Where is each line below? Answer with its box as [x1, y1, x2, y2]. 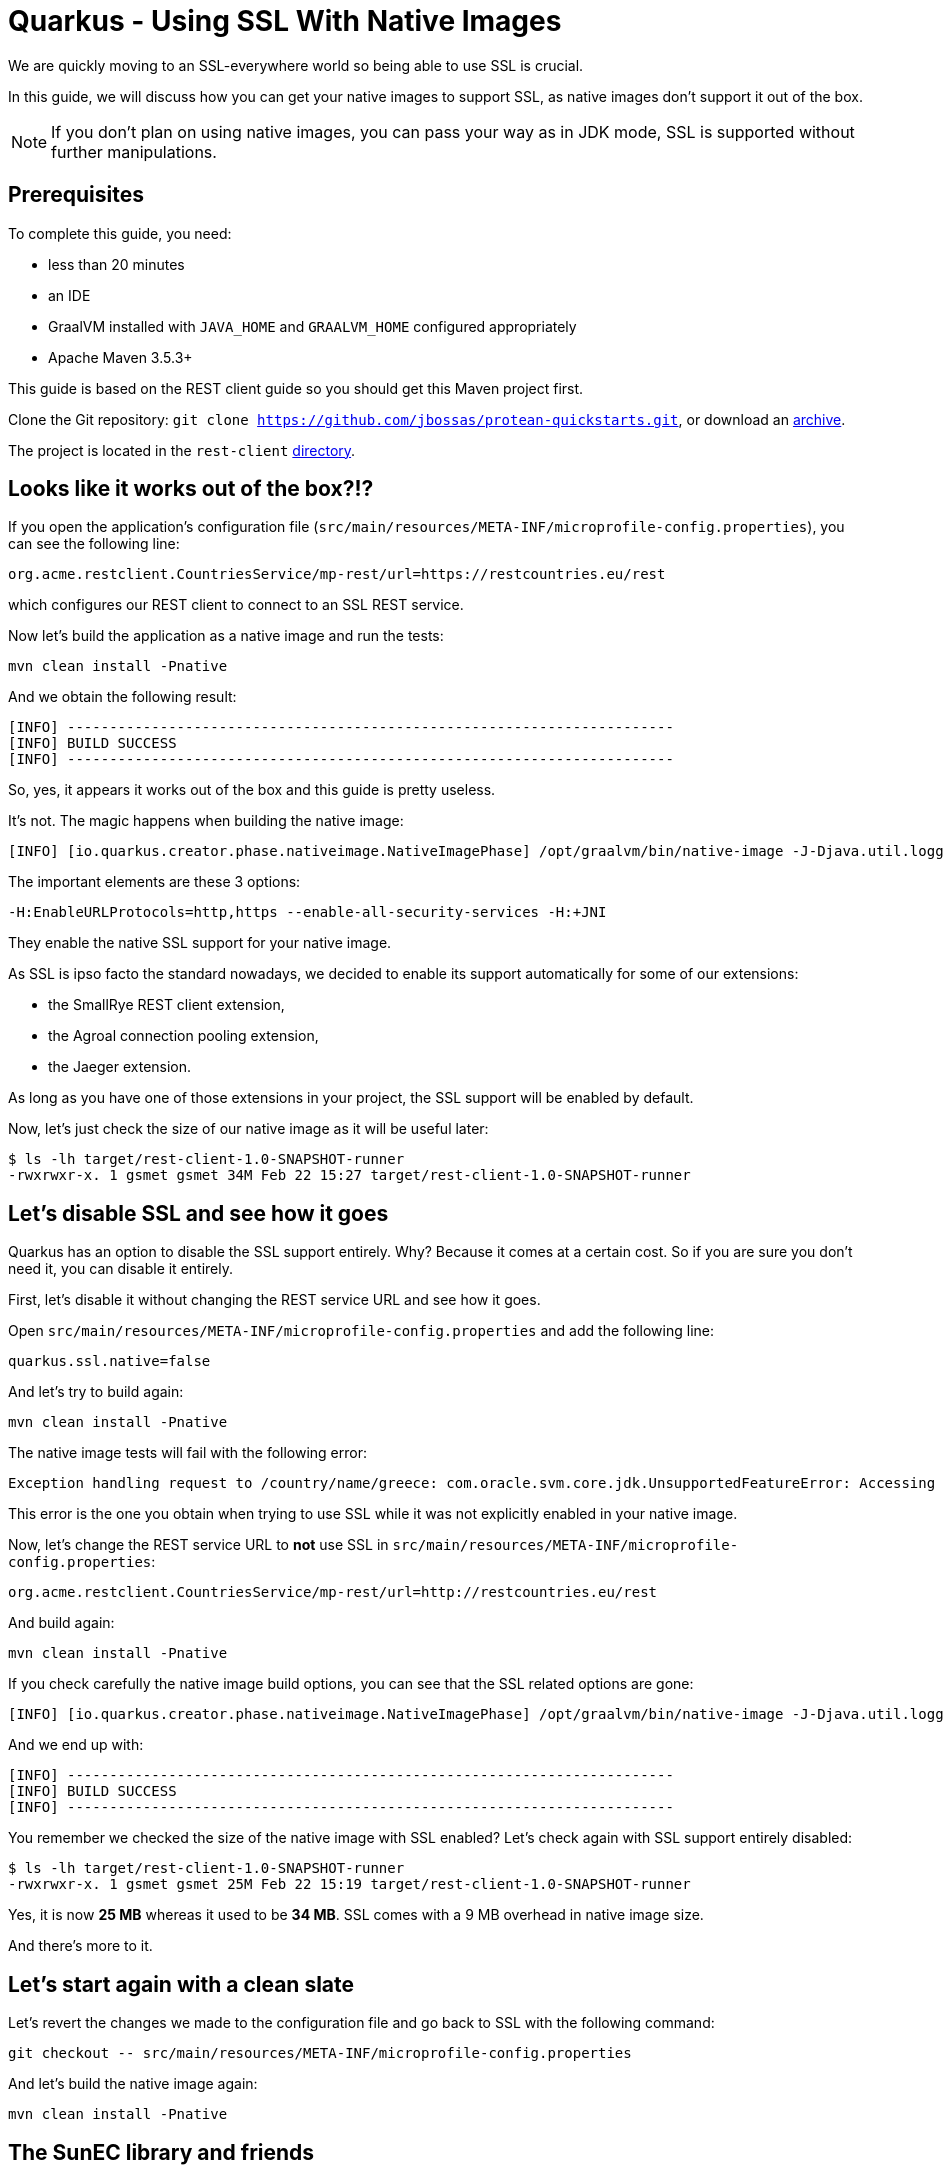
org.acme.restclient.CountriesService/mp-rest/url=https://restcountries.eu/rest [8, 566, 666, 583]
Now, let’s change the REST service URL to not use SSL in [8, 1536, 389, 1554]
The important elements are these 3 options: [8, 873, 301, 891]
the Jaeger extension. [48, 1058, 192, 1076]
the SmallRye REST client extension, [48, 996, 285, 1014]
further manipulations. [51, 141, 217, 162]
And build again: [8, 1614, 115, 1632]
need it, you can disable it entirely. [8, 1260, 233, 1278]
